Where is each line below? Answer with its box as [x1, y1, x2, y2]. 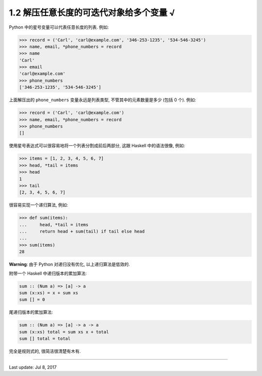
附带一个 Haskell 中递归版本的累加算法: [9, 270, 87, 276]
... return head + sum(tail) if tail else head [19, 229, 145, 235]
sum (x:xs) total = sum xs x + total [19, 329, 109, 334]
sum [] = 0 [19, 297, 45, 302]
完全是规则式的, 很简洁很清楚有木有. [9, 348, 81, 354]
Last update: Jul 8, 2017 [9, 364, 57, 370]
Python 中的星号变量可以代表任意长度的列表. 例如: [9, 24, 109, 30]
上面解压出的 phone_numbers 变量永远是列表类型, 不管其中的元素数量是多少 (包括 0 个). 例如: [9, 97, 196, 103]
